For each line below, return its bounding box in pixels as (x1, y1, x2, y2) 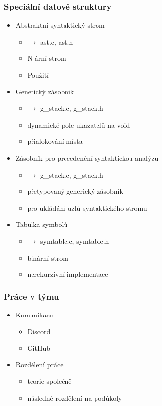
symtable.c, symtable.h (40, 235, 109, 246)
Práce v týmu (4, 290, 59, 302)
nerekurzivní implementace (27, 269, 108, 279)
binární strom (27, 252, 68, 263)
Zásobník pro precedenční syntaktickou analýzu (15, 152, 159, 163)
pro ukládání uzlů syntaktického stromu (27, 202, 147, 213)
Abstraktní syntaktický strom (15, 20, 105, 30)
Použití (27, 70, 49, 80)
